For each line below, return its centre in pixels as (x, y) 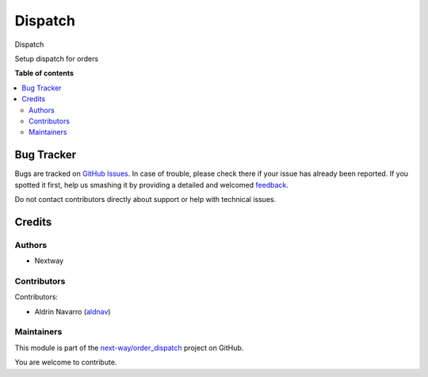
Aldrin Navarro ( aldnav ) (73, 311)
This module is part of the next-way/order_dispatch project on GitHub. (129, 348)
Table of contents (44, 73)
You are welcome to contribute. (66, 362)
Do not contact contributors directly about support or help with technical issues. (145, 199)
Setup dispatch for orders (57, 59)
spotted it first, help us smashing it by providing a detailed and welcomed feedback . (152, 185)
